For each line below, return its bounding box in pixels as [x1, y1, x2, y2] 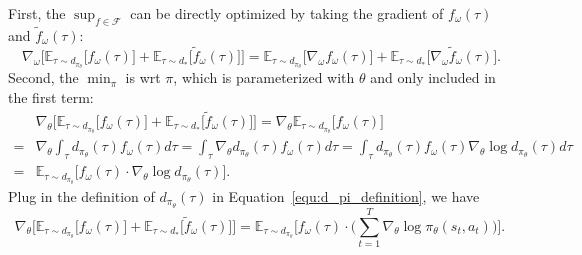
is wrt [125, 67, 161, 88]
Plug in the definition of [8, 185, 155, 206]
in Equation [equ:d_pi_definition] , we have [212, 185, 480, 206]
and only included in [370, 67, 496, 88]
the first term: [8, 87, 94, 107]
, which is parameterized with [173, 67, 355, 88]
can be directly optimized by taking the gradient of [130, 3, 444, 23]
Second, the [8, 67, 79, 88]
